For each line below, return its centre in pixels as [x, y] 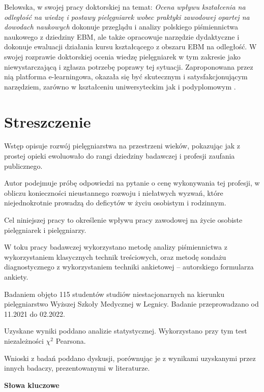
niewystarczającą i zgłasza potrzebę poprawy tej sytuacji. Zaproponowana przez [129, 66]
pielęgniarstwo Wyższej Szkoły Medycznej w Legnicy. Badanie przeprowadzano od [131, 304]
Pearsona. [71, 340]
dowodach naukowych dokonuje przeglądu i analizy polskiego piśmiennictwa [121, 27]
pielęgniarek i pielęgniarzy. [45, 230]
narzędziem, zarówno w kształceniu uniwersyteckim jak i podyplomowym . [120, 86]
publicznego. [23, 165]
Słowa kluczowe [32, 385]
